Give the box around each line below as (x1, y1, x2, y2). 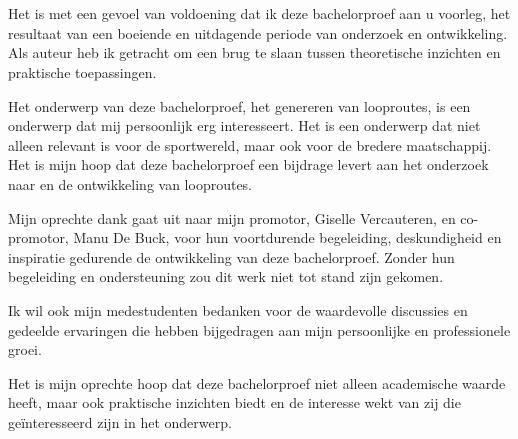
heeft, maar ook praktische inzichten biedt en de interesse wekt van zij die (8, 392, 461, 413)
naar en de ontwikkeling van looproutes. (8, 173, 253, 194)
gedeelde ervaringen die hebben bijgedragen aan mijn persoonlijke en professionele (8, 319, 511, 340)
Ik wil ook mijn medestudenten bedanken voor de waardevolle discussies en (8, 299, 468, 320)
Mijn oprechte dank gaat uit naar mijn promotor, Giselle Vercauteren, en (8, 207, 456, 228)
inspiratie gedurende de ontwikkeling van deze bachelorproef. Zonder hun (8, 246, 455, 267)
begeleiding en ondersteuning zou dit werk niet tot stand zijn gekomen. (8, 266, 444, 287)
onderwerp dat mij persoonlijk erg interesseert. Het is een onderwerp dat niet (8, 115, 481, 136)
